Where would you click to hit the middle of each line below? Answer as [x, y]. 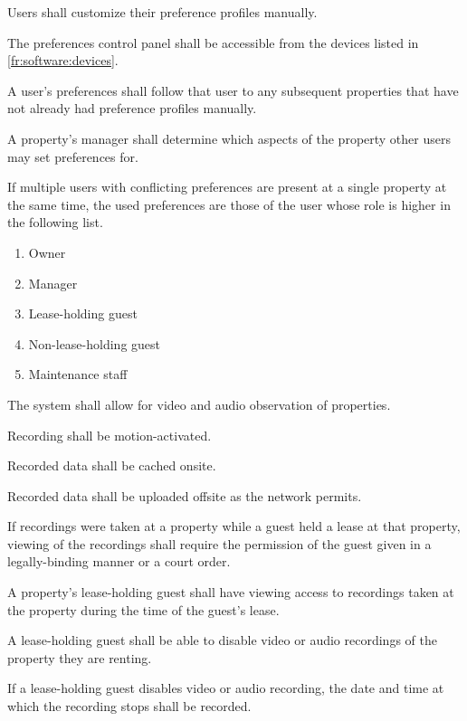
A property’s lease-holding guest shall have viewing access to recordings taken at [231, 592]
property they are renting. [80, 657]
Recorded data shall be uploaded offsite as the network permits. [185, 495]
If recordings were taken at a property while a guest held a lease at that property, [234, 526]
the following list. [55, 222]
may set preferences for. [73, 156]
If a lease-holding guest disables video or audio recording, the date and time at [226, 688]
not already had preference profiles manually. [132, 108]
